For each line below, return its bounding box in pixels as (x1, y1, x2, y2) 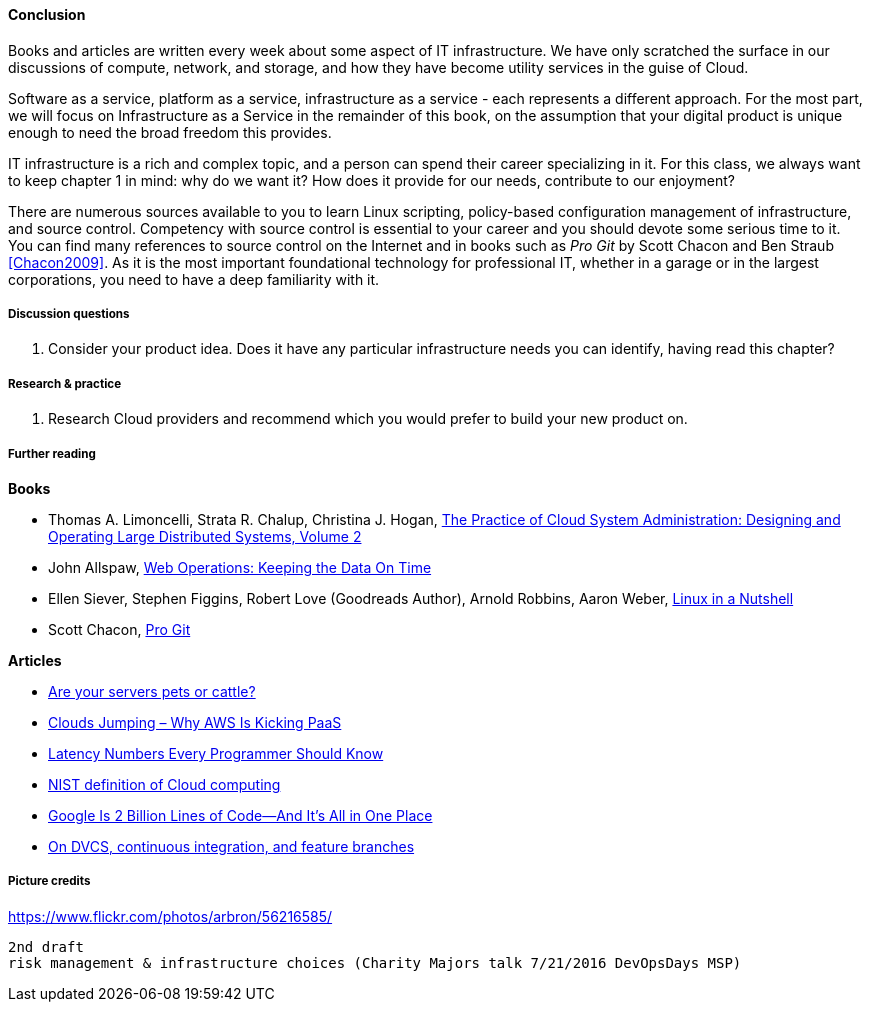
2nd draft (8, 938, 84, 955)
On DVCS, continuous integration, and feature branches (48, 837, 415, 855)
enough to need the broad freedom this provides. (8, 123, 332, 141)
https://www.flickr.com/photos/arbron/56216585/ (8, 907, 333, 925)
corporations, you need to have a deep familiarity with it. (8, 270, 380, 288)
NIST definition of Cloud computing (48, 775, 281, 793)
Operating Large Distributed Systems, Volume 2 (48, 527, 362, 545)
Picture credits (8, 874, 91, 889)
